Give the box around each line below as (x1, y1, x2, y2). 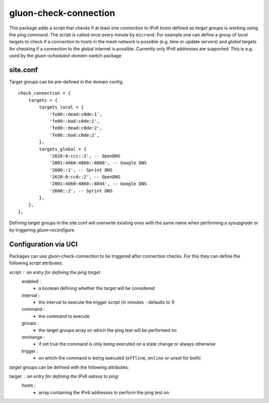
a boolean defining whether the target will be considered (38, 285, 155, 291)
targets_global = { (39, 146, 87, 152)
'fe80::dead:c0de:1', (49, 111, 102, 117)
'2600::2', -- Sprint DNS (49, 188, 113, 194)
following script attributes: (9, 260, 63, 266)
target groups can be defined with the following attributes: (9, 364, 129, 370)
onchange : (21, 334, 45, 340)
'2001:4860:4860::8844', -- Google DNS (49, 181, 147, 187)
